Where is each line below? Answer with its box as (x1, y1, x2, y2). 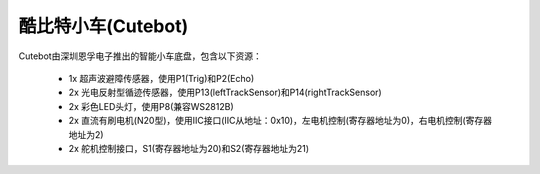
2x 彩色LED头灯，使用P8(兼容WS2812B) (68, 100, 234, 112)
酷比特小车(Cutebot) (18, 15, 189, 37)
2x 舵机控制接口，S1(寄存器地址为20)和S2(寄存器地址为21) (68, 142, 310, 154)
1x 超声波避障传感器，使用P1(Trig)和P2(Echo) (68, 72, 255, 84)
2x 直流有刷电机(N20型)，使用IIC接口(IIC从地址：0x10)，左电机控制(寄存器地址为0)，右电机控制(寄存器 (68, 115, 493, 127)
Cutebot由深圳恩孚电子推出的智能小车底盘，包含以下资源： (18, 50, 262, 62)
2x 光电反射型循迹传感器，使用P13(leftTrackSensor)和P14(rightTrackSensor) (68, 86, 382, 99)
